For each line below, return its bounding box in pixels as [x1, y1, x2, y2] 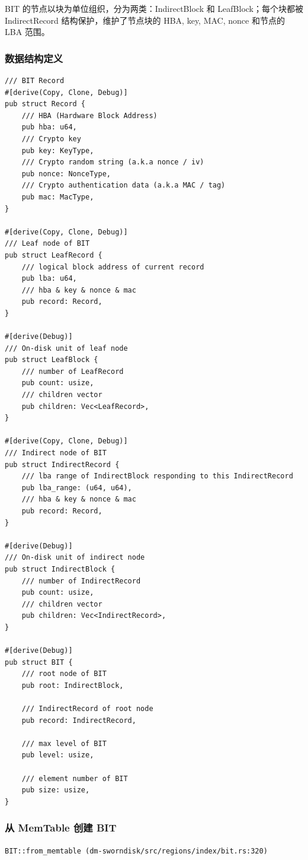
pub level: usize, [21, 751, 94, 760]
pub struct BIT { [5, 658, 73, 667]
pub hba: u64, [21, 123, 77, 132]
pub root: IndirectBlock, [21, 681, 124, 690]
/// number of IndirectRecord [21, 576, 141, 585]
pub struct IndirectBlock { [5, 564, 115, 573]
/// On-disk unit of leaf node [5, 344, 128, 353]
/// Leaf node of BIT [5, 239, 90, 248]
